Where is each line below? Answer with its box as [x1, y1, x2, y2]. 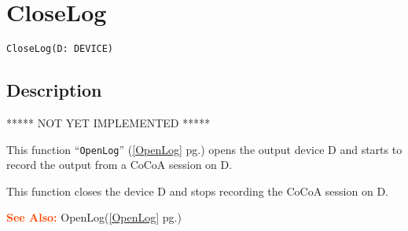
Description [6, 78, 102, 102]
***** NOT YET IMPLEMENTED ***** [6, 114, 211, 130]
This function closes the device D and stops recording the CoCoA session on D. [6, 182, 388, 199]
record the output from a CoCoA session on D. [6, 156, 233, 173]
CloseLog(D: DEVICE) [6, 43, 114, 55]
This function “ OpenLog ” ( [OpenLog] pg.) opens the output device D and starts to [6, 141, 402, 157]
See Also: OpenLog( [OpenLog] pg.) [6, 209, 182, 225]
